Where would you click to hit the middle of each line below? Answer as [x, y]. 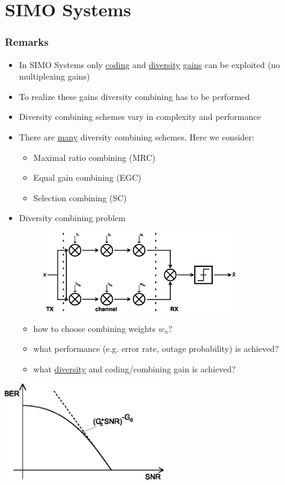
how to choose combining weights [94, 328]
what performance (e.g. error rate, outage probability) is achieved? [156, 349]
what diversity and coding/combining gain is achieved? [134, 368]
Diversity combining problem [72, 218]
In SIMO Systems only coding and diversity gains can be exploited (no [149, 64]
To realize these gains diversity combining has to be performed [134, 96]
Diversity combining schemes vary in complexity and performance [140, 117]
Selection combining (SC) [80, 197]
